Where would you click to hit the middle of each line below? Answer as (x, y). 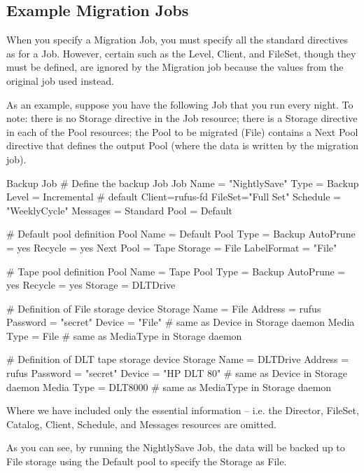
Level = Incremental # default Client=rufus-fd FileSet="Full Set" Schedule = (174, 197)
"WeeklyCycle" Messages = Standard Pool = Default (120, 210)
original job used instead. (60, 80)
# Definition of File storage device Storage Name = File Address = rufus (164, 308)
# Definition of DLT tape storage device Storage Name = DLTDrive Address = (178, 359)
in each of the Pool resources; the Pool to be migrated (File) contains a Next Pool (182, 131)
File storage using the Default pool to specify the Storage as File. (147, 461)
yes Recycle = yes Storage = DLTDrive (91, 285)
